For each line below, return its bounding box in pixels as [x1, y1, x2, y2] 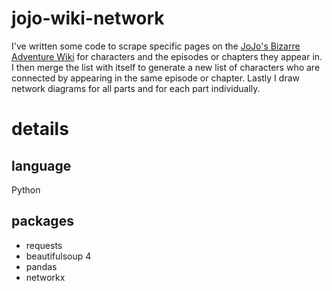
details [11, 118, 69, 141]
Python [11, 183, 41, 196]
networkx [25, 271, 66, 283]
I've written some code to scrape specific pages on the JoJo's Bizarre [11, 40, 301, 52]
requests [25, 239, 63, 251]
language [11, 157, 72, 174]
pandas [25, 260, 58, 272]
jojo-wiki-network [11, 7, 165, 30]
